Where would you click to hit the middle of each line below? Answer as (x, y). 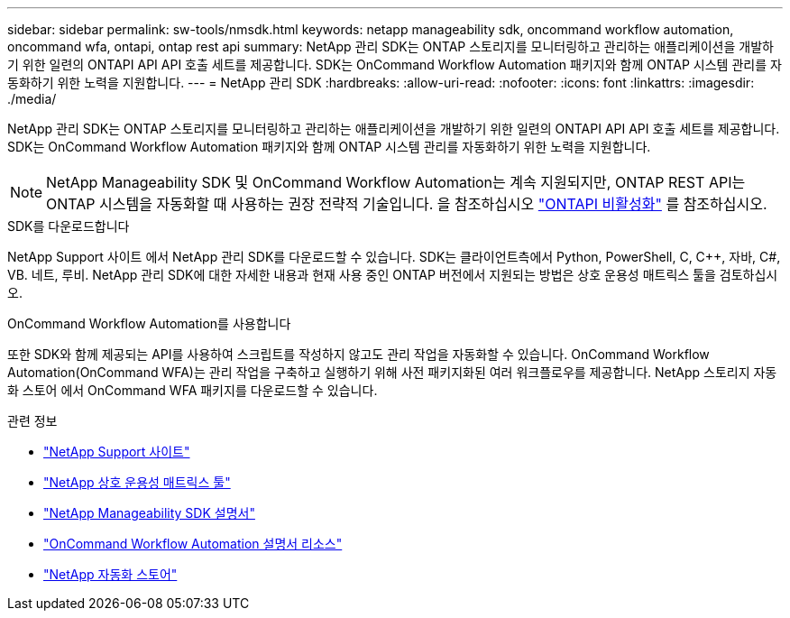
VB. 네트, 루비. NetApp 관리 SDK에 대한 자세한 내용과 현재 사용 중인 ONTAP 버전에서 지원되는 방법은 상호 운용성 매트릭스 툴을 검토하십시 (393, 275)
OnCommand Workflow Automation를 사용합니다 (149, 323)
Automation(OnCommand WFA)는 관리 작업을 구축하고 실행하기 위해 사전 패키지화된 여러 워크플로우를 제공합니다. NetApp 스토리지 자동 (392, 372)
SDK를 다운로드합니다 (69, 226)
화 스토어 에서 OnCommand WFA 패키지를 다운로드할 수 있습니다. (193, 390)
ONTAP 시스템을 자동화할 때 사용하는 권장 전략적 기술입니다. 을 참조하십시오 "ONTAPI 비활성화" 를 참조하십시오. (407, 204)
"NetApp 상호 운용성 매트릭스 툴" (137, 482)
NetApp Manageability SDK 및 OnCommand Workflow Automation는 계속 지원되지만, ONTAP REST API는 (396, 182)
